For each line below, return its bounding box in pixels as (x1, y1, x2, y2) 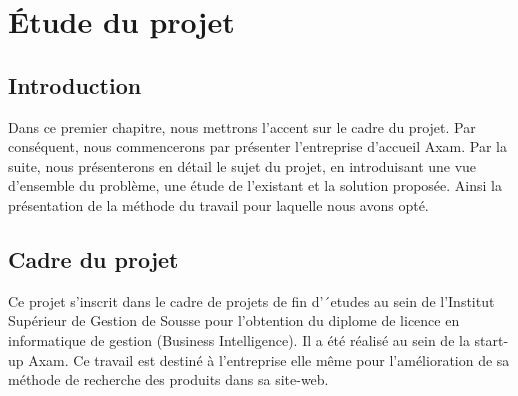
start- (474, 329, 509, 350)
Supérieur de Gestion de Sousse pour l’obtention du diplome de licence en (8, 310, 460, 331)
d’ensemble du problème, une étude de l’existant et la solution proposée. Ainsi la (8, 175, 502, 196)
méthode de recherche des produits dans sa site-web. (8, 369, 329, 390)
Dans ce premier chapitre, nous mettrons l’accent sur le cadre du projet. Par (8, 116, 476, 137)
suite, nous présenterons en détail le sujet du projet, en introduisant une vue (8, 155, 477, 176)
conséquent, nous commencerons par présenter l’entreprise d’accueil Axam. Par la (8, 136, 507, 157)
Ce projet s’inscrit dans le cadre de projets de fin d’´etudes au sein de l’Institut (8, 290, 495, 311)
